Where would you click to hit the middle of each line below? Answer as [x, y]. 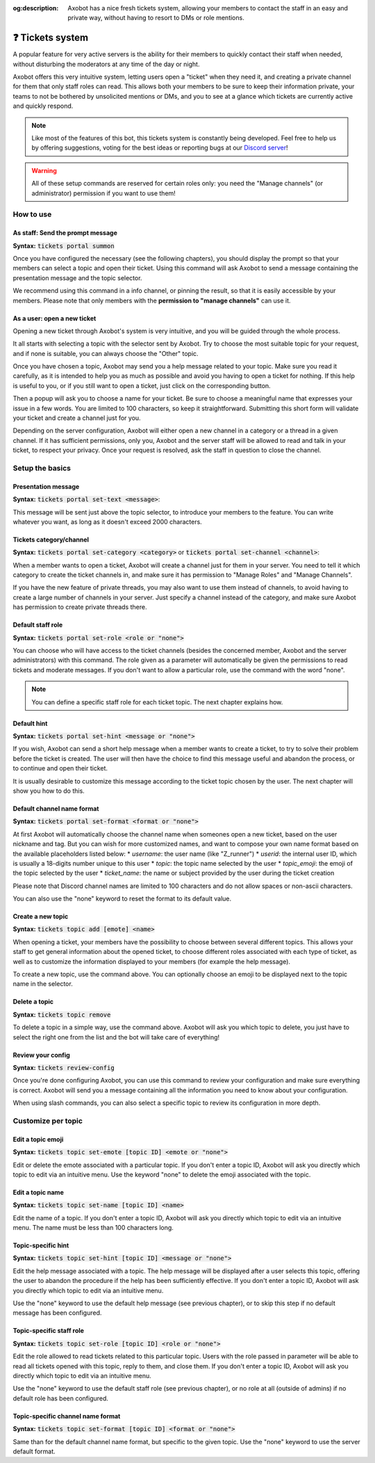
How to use [32, 214]
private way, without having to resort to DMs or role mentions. [156, 18]
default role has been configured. [61, 1398]
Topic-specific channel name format [67, 1416]
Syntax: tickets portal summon [64, 245]
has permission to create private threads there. [80, 607]
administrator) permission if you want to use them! [104, 193]
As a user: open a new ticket [55, 318]
